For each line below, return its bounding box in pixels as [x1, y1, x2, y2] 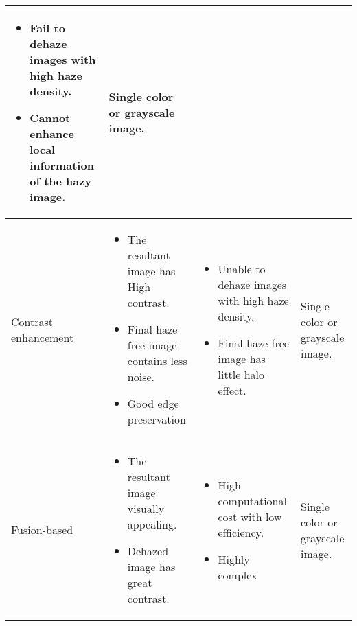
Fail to [30, 20, 65, 36]
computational [218, 492, 287, 509]
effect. [218, 382, 246, 398]
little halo [218, 366, 265, 382]
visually [127, 500, 165, 516]
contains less [127, 353, 187, 369]
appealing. [127, 516, 177, 532]
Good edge [127, 395, 179, 411]
